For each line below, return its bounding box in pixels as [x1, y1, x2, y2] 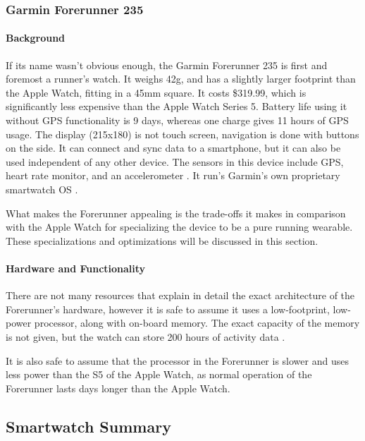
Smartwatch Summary [6, 415, 171, 437]
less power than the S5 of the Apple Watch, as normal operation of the [6, 367, 312, 382]
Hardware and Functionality [6, 260, 146, 275]
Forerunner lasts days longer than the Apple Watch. [6, 380, 230, 395]
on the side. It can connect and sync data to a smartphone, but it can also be [6, 140, 341, 155]
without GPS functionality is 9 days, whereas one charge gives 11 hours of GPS [6, 113, 349, 128]
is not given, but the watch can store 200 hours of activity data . [6, 329, 285, 344]
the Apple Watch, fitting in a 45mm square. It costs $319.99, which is [6, 85, 307, 99]
